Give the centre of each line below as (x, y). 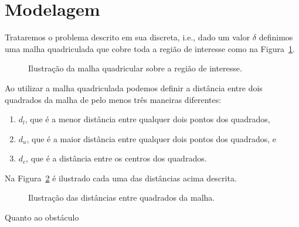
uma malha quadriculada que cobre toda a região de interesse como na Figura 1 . (150, 48)
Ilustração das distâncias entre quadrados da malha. (122, 197)
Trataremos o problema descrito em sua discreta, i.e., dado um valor (128, 37)
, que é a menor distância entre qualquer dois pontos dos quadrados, (147, 119)
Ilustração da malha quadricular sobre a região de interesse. (135, 68)
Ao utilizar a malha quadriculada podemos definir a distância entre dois (134, 87)
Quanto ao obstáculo (42, 217)
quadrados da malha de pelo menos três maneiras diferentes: (113, 99)
